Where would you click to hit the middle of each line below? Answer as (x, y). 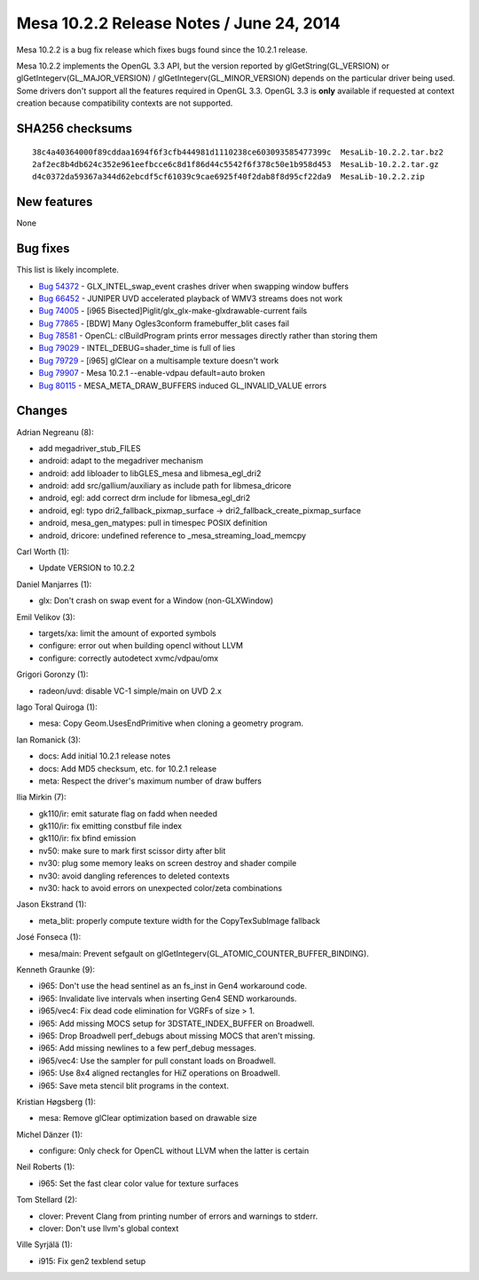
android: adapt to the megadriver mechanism (121, 461)
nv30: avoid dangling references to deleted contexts (134, 876)
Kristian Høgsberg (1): (56, 1101)
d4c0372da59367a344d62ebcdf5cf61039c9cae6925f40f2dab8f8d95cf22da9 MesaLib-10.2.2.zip (229, 177)
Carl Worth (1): (43, 552)
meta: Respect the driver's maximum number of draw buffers (150, 781)
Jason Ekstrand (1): (51, 904)
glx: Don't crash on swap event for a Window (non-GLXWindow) (156, 600)
